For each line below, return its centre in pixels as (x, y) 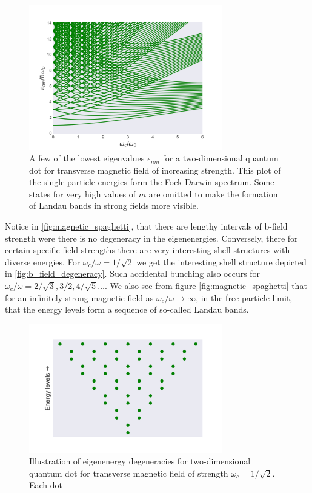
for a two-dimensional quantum (221, 158)
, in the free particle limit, (244, 297)
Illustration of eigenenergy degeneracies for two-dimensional (140, 461)
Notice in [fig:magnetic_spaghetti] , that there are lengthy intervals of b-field (146, 226)
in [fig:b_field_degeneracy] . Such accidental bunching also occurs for (133, 274)
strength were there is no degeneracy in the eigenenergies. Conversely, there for (151, 238)
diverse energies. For (43, 261)
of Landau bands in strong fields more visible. (114, 206)
